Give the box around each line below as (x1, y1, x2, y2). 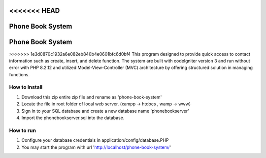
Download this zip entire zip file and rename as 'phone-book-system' (21, 94, 162, 100)
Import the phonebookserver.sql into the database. (21, 115, 125, 121)
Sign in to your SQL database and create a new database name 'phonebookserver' (21, 108, 190, 114)
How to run (9, 127, 36, 134)
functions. (9, 71, 30, 77)
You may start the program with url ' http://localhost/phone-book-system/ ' (21, 144, 171, 150)
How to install (9, 84, 43, 91)
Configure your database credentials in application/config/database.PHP (21, 137, 169, 143)
